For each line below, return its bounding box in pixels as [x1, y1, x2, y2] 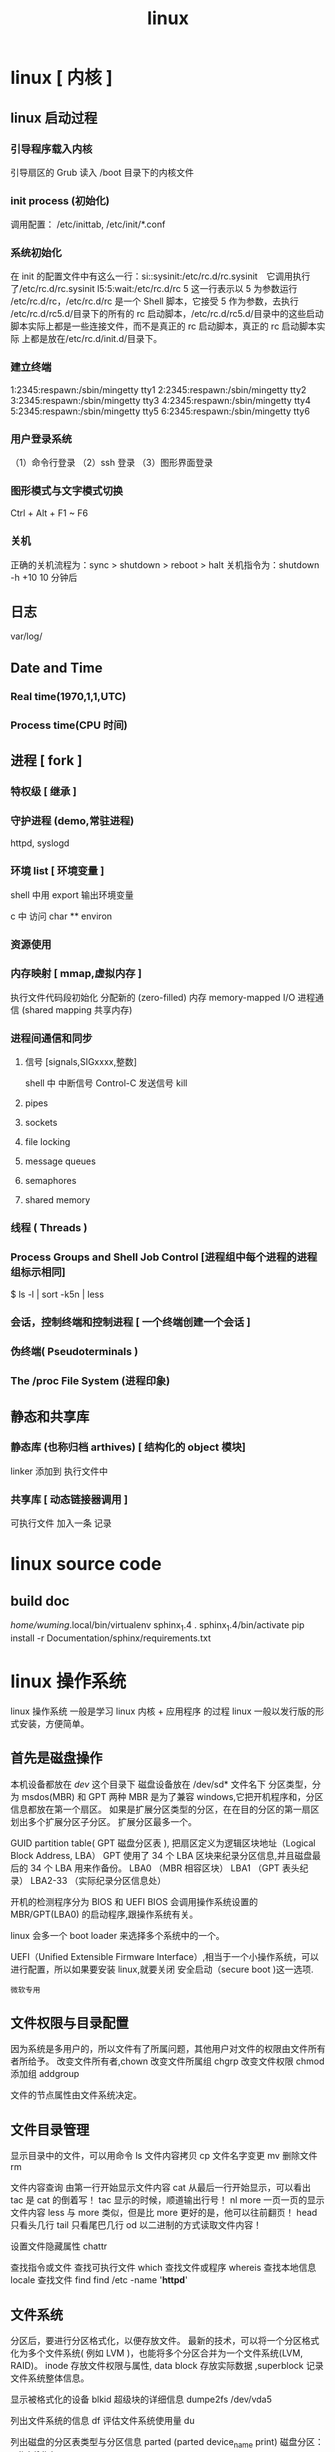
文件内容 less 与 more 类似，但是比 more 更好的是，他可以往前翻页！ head [10, 2207, 318, 2219]
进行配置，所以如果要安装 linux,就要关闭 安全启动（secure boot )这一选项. [10, 1963, 314, 1975]
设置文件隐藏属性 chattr [10, 2240, 108, 2252]
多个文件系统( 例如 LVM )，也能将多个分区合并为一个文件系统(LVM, [27, 2347, 303, 2359]
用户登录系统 [10, 432, 73, 446]
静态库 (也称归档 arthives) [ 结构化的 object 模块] [10, 1440, 247, 1454]
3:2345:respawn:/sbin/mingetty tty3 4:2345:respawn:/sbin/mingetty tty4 [10, 394, 312, 406]
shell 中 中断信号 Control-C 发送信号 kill [24, 1077, 188, 1089]
